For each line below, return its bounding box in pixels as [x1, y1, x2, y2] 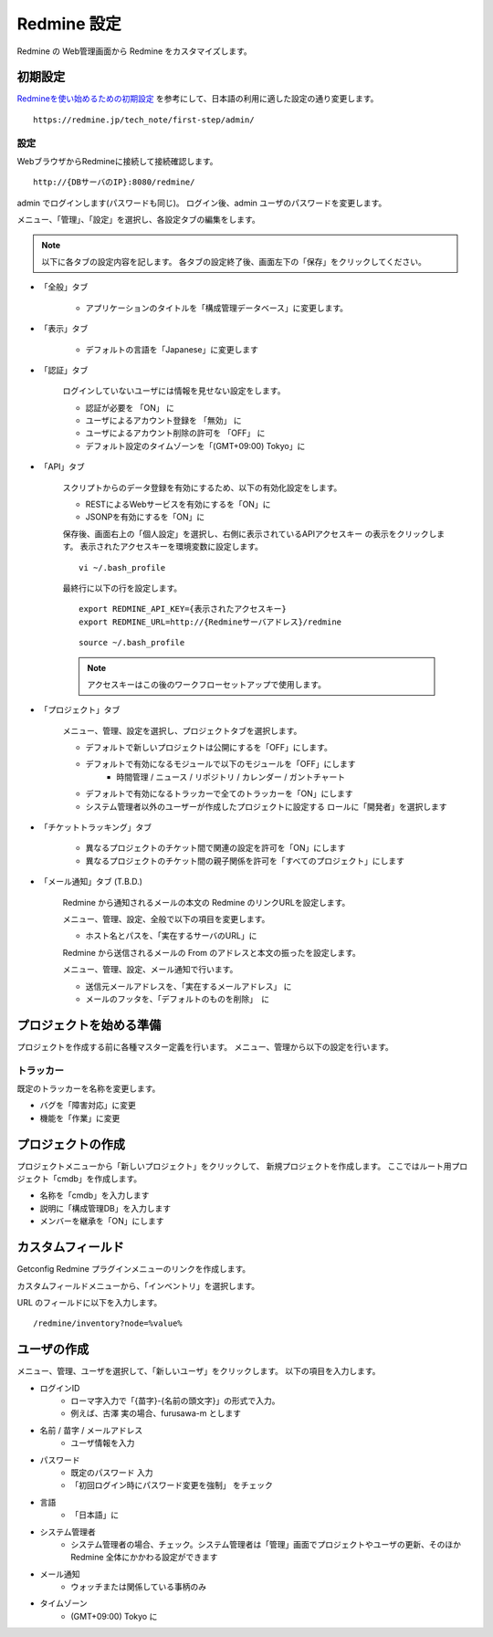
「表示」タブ [39, 323, 89, 334]
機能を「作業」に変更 [39, 1112, 121, 1123]
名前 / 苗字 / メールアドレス [39, 1424, 143, 1435]
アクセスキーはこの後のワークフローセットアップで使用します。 [87, 678, 326, 689]
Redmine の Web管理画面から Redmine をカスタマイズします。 [16, 46, 253, 57]
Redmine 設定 [16, 14, 122, 34]
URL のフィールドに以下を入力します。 [16, 1296, 163, 1307]
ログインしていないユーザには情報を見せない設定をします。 [62, 385, 286, 396]
